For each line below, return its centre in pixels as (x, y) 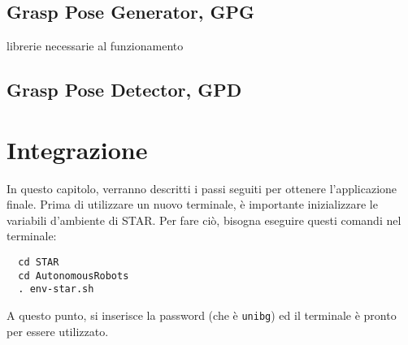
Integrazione (77, 149)
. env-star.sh (56, 289)
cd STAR (39, 263)
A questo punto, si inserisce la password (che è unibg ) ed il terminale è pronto (202, 315)
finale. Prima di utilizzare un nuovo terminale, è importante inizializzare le (192, 204)
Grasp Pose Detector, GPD (124, 90)
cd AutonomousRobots (74, 276)
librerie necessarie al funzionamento (95, 46)
